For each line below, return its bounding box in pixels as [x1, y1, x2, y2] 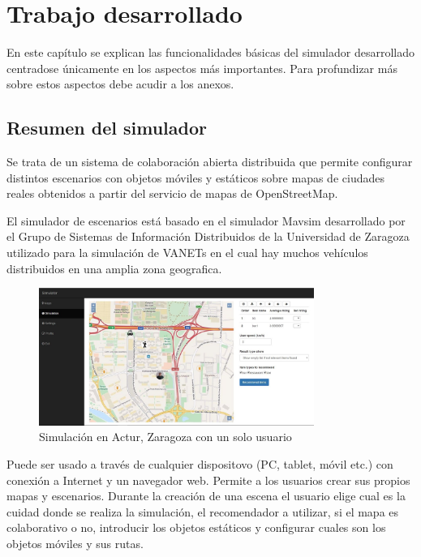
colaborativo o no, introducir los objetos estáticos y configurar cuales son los [6, 519, 386, 536]
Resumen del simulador [6, 115, 208, 140]
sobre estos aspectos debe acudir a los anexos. [6, 75, 234, 92]
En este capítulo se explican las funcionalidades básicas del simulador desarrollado [6, 44, 415, 61]
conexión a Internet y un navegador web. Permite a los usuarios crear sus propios [6, 471, 410, 488]
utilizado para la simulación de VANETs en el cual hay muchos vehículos [6, 244, 368, 261]
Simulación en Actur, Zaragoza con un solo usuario [39, 428, 292, 445]
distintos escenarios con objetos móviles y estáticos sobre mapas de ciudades [6, 169, 384, 186]
